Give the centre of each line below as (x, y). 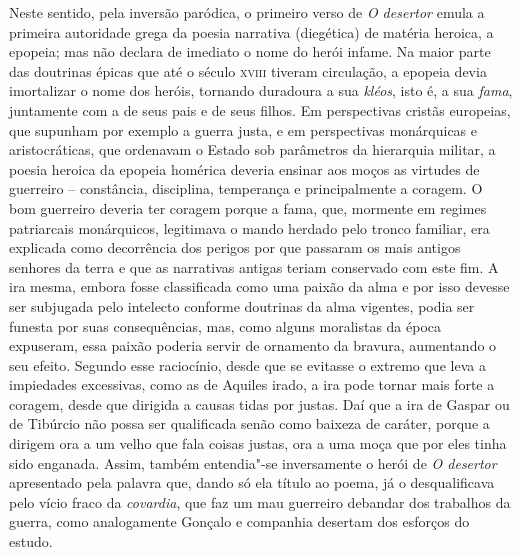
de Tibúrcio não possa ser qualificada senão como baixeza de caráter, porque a (249, 423)
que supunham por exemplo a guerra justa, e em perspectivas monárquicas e (243, 129)
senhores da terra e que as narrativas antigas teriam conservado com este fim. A (254, 266)
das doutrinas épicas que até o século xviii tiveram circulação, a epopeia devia (248, 70)
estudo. (31, 541)
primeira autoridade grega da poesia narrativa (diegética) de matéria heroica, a (251, 31)
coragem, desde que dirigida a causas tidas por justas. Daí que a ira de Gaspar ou (259, 403)
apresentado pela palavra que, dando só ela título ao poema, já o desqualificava (252, 482)
